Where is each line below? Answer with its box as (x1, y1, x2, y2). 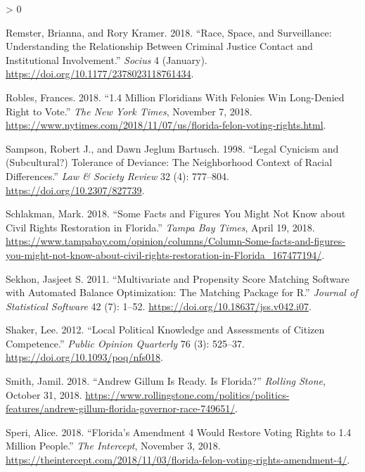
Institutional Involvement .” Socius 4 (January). (6, 52, 207, 67)
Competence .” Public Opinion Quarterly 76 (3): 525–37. (6, 336, 245, 350)
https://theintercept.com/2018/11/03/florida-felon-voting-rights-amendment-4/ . (6, 452, 350, 467)
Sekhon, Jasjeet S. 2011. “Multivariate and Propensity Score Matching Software (6, 271, 350, 286)
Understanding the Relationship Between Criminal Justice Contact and (6, 39, 313, 53)
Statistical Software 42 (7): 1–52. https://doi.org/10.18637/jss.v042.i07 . (6, 298, 312, 313)
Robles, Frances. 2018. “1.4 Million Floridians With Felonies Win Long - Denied (6, 89, 345, 104)
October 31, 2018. (6, 387, 82, 402)
